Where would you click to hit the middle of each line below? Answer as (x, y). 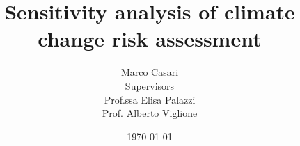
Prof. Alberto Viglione (150, 113)
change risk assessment (150, 39)
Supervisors (150, 85)
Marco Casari (150, 72)
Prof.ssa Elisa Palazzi (150, 99)
